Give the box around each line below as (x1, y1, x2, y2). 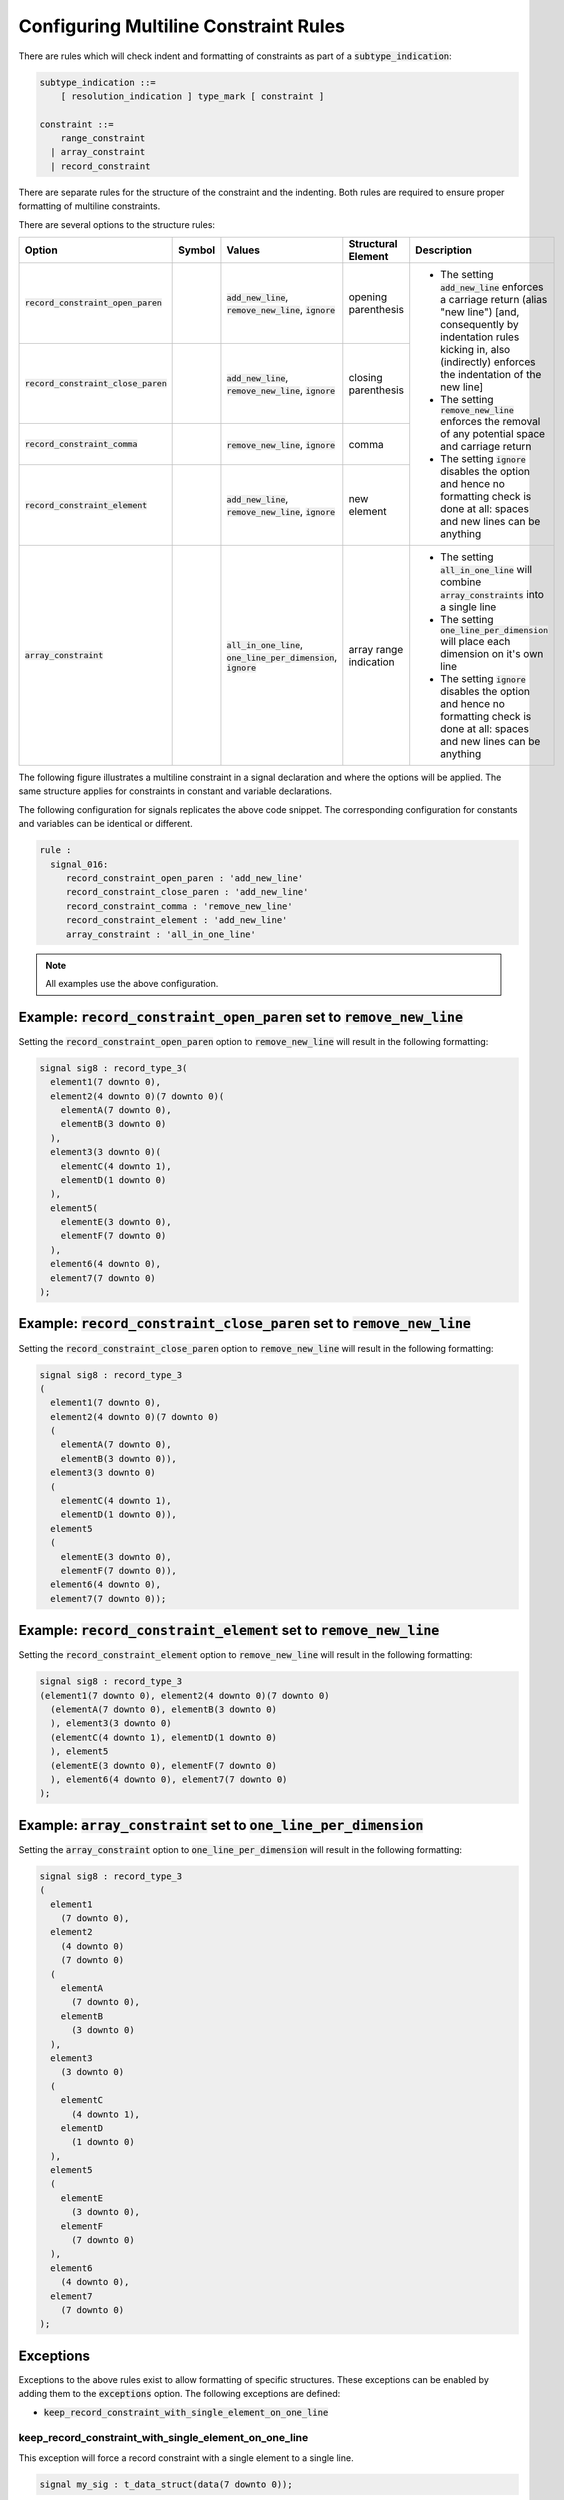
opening (348, 290, 388, 304)
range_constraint (60, 133, 146, 144)
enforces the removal (440, 415, 541, 429)
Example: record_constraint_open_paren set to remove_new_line (18, 1008, 464, 1025)
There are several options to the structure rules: (18, 218, 215, 230)
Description (415, 243, 473, 257)
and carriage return (440, 440, 532, 454)
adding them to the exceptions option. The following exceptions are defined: (18, 2388, 341, 2400)
